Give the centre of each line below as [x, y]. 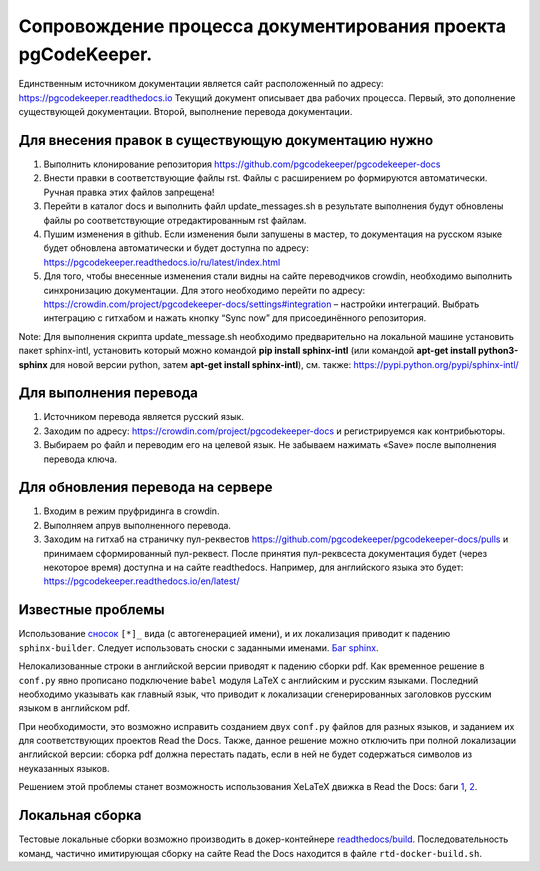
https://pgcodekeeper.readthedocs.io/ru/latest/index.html [162, 262]
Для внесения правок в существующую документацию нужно [226, 140]
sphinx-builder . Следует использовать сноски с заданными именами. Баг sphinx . [198, 647]
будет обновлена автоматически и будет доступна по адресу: [176, 248]
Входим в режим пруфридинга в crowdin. [131, 511]
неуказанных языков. [64, 768]
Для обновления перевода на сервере [145, 487]
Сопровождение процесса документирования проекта [262, 26]
